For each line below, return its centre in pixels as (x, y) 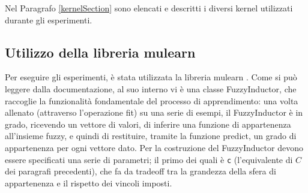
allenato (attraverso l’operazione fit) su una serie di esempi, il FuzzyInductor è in (154, 112)
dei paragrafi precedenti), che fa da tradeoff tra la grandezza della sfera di (140, 171)
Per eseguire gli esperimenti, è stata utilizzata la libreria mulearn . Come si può (151, 77)
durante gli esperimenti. (49, 19)
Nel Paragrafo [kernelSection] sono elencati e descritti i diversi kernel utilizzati (149, 8)
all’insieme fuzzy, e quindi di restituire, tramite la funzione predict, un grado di (151, 136)
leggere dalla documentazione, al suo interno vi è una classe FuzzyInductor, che (151, 88)
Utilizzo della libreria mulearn (100, 52)
